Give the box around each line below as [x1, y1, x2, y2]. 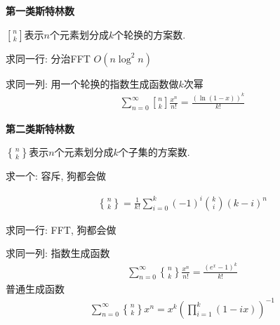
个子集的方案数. [118, 145, 190, 159]
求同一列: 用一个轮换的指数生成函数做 [6, 76, 179, 91]
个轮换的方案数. [114, 27, 186, 41]
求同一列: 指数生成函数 [6, 246, 110, 260]
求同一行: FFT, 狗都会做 [6, 222, 116, 237]
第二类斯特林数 [6, 121, 74, 135]
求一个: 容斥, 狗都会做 [6, 168, 107, 183]
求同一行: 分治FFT [6, 51, 91, 65]
